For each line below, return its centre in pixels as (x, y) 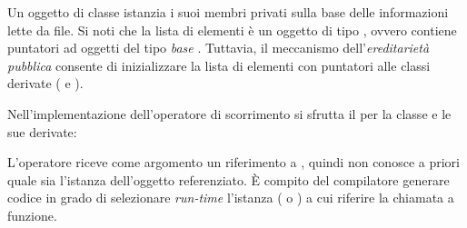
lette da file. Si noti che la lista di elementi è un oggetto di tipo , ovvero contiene (232, 30)
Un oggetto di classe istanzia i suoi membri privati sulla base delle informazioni (228, 12)
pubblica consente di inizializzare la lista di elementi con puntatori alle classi (219, 65)
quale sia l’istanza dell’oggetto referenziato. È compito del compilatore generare (229, 179)
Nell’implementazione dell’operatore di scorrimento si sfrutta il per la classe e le (229, 113)
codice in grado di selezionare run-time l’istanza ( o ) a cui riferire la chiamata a (231, 198)
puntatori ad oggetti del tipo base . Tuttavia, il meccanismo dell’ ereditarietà (219, 48)
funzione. (32, 215)
